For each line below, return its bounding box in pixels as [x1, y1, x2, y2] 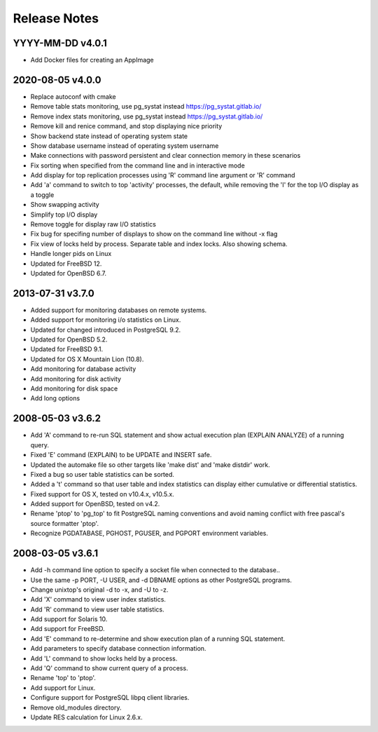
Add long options [30, 394, 80, 402]
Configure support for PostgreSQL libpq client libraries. [30, 693, 190, 702]
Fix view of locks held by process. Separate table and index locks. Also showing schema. [30, 239, 288, 248]
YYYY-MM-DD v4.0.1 [13, 37, 108, 49]
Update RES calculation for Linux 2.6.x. [30, 713, 143, 721]
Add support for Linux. [30, 684, 96, 692]
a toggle [30, 190, 55, 199]
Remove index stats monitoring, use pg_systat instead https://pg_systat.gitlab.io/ [30, 112, 263, 121]
